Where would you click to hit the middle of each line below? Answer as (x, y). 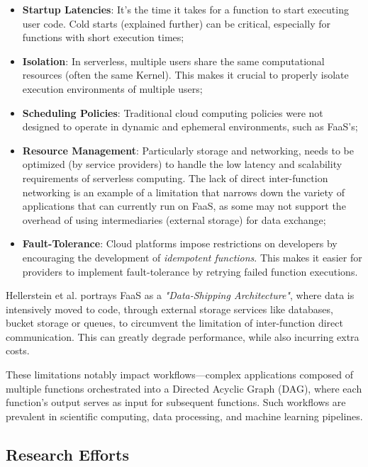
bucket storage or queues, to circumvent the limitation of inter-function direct (174, 323)
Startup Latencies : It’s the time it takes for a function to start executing (185, 9)
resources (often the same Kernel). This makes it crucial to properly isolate (185, 75)
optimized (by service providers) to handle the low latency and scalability (182, 164)
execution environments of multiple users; (112, 88)
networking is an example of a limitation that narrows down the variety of (183, 192)
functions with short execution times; (103, 37)
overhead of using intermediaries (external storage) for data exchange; (174, 219)
